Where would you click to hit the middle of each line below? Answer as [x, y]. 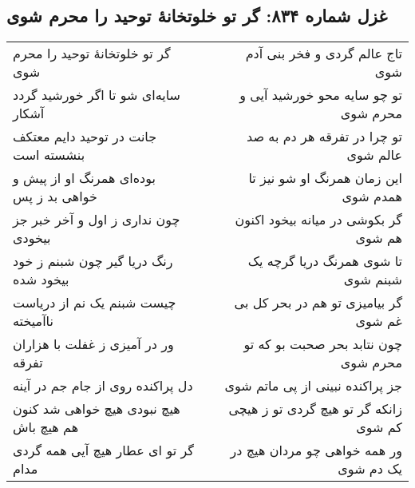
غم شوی [379, 321]
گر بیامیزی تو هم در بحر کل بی [318, 303]
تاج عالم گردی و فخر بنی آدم [324, 54]
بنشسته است [49, 155]
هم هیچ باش [46, 427]
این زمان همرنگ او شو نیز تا [325, 178]
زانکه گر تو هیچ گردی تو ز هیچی [315, 409]
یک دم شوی [370, 469]
